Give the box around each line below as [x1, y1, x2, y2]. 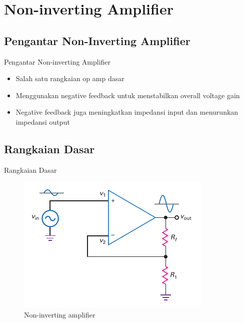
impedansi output [15, 116, 70, 127]
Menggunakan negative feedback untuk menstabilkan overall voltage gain [15, 90, 240, 100]
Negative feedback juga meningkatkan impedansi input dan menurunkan [15, 107, 238, 117]
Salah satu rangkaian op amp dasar [15, 73, 124, 84]
